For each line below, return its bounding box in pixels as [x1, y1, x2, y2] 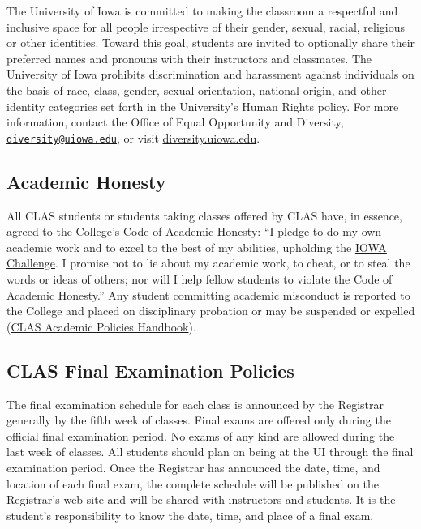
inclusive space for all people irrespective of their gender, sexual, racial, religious [6, 18, 406, 35]
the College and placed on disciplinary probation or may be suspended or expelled [6, 302, 415, 319]
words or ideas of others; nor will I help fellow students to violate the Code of [6, 270, 393, 287]
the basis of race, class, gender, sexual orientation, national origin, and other [6, 81, 387, 98]
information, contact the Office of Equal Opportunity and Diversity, [6, 113, 344, 130]
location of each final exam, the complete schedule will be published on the [6, 475, 380, 492]
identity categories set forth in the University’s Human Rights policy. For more [6, 97, 399, 114]
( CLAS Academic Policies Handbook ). [6, 318, 196, 335]
